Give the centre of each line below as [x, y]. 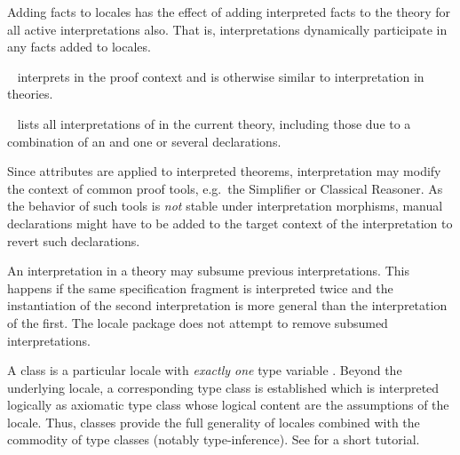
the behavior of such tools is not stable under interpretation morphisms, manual [225, 206]
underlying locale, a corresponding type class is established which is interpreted [223, 387]
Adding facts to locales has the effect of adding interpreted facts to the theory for [229, 12]
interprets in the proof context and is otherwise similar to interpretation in [221, 76]
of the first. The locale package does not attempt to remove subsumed [198, 322]
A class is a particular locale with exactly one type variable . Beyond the [205, 370]
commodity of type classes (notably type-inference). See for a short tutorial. [214, 439]
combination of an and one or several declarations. [144, 141]
